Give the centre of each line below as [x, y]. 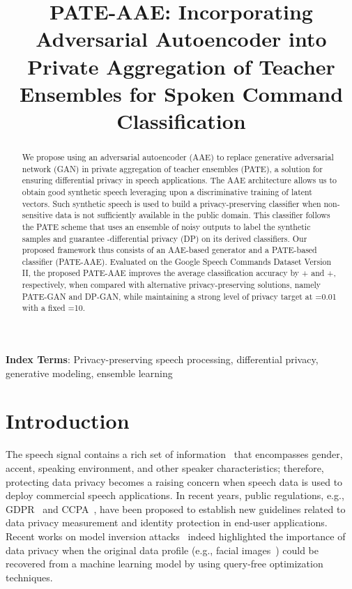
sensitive [37, 215]
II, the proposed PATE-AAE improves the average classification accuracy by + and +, [179, 273]
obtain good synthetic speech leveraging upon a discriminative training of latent [167, 191]
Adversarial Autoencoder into [181, 39]
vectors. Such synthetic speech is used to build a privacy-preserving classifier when [171, 203]
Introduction [68, 421]
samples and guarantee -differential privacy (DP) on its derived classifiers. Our [164, 238]
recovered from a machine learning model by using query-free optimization [164, 564]
